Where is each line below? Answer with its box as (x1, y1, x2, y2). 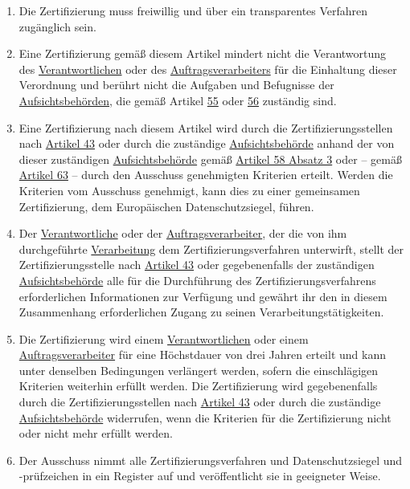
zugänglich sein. (18, 18, 96, 35)
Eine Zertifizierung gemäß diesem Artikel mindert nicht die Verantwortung (18, 45, 387, 62)
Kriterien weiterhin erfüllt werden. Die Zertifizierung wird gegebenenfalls (18, 377, 378, 394)
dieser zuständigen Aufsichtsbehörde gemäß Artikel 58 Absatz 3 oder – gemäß (18, 150, 402, 167)
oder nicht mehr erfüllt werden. (18, 425, 173, 442)
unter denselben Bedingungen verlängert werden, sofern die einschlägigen (18, 361, 379, 378)
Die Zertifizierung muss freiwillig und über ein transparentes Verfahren (18, 2, 368, 18)
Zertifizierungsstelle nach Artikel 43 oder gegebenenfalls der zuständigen (18, 256, 375, 273)
